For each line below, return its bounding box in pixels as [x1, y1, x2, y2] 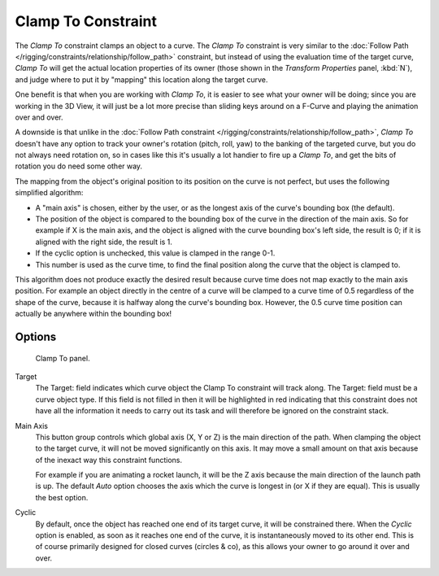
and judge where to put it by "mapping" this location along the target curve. [15, 74, 268, 85]
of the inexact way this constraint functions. [35, 455, 183, 465]
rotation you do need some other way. [15, 161, 142, 171]
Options [15, 329, 57, 343]
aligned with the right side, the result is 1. [35, 237, 172, 247]
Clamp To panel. [35, 353, 90, 363]
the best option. [35, 492, 89, 502]
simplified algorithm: [15, 188, 84, 198]
